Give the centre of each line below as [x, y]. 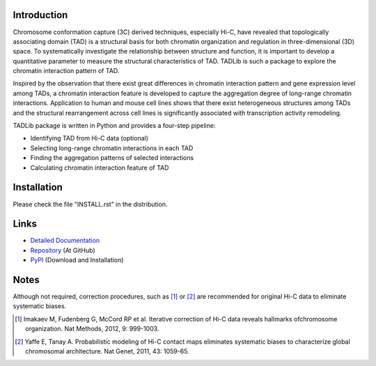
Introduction [40, 15]
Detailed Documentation [65, 241]
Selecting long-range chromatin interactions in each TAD [112, 148]
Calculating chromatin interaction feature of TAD [100, 168]
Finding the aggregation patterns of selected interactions [112, 158]
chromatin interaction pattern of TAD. [66, 71]
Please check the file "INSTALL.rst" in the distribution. [90, 204]
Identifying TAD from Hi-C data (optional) [89, 138]
